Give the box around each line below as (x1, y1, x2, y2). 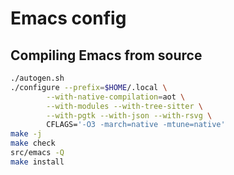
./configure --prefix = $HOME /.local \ (10, 82, 168, 92)
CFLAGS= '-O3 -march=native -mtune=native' (46, 120, 226, 130)
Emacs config (10, 7, 127, 30)
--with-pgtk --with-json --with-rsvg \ (46, 110, 213, 121)
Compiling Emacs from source (10, 47, 203, 64)
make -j (10, 129, 43, 139)
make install (10, 157, 65, 167)
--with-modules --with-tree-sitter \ (46, 101, 203, 111)
